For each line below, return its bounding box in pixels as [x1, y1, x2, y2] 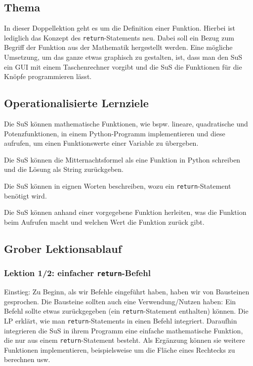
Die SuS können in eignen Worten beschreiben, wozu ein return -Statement [4, 181, 231, 191]
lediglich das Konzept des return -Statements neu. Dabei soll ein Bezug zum [4, 32, 234, 42]
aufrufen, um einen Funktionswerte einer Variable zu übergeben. [4, 138, 199, 148]
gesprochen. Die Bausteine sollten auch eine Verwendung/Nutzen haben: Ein [4, 296, 236, 306]
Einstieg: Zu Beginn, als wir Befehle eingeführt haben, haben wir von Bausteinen [4, 286, 250, 296]
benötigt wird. [4, 190, 47, 201]
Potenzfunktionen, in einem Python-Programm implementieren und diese [4, 128, 225, 138]
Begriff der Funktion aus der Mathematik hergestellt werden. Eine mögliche [4, 42, 233, 52]
